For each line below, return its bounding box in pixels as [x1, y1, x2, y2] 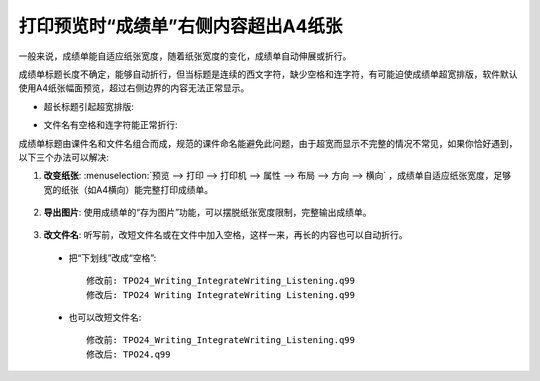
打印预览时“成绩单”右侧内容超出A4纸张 [18, 15, 343, 37]
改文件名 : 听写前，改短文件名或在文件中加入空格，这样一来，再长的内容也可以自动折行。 [43, 229, 408, 241]
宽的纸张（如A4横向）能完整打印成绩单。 [43, 183, 214, 195]
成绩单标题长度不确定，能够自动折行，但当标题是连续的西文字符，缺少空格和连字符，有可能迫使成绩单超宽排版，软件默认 [18, 68, 518, 80]
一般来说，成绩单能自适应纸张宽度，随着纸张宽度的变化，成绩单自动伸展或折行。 [18, 50, 352, 62]
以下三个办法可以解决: [18, 151, 110, 163]
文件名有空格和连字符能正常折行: [43, 119, 179, 131]
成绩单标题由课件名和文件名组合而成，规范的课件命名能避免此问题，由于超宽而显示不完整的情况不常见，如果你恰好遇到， [18, 137, 518, 149]
